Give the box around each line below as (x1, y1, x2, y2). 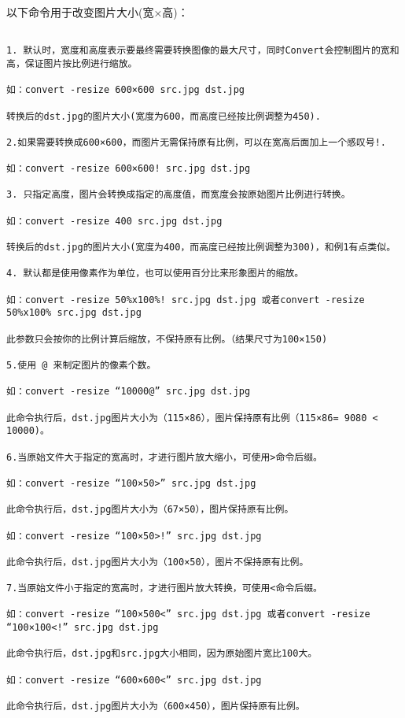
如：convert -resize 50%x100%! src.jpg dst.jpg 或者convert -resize (6, 294, 365, 305)
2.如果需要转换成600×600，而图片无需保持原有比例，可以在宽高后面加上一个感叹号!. (6, 136, 387, 148)
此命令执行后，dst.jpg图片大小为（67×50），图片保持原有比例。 (6, 504, 294, 516)
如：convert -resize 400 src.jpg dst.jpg (6, 215, 223, 227)
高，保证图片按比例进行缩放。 (6, 57, 138, 69)
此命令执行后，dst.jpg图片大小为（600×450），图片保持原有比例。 (6, 701, 305, 712)
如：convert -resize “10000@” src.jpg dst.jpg (6, 386, 251, 398)
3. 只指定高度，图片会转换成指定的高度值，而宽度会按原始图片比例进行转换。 (6, 189, 351, 201)
